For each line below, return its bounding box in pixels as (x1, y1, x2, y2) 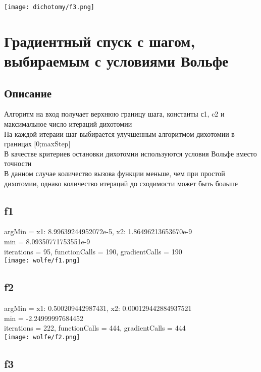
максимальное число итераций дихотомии (4, 119, 132, 129)
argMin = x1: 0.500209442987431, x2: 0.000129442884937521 (4, 303, 192, 313)
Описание (4, 85, 52, 100)
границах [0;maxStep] (4, 138, 71, 149)
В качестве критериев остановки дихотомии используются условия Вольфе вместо (4, 148, 257, 158)
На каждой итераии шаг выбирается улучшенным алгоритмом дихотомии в (4, 128, 235, 139)
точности (4, 158, 32, 169)
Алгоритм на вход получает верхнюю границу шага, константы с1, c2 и (4, 109, 225, 119)
